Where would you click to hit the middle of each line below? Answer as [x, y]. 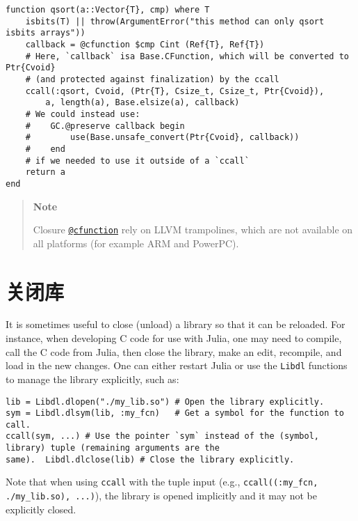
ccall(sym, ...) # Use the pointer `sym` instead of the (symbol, [163, 436]
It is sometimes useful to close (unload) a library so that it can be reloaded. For [176, 324]
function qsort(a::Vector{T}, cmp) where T [108, 10]
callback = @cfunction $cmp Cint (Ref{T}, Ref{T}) [145, 44]
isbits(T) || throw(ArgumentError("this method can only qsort [175, 21]
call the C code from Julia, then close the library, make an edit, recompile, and [174, 351]
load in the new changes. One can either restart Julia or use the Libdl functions [177, 365]
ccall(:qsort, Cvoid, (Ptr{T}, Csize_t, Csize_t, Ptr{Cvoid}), [175, 91]
